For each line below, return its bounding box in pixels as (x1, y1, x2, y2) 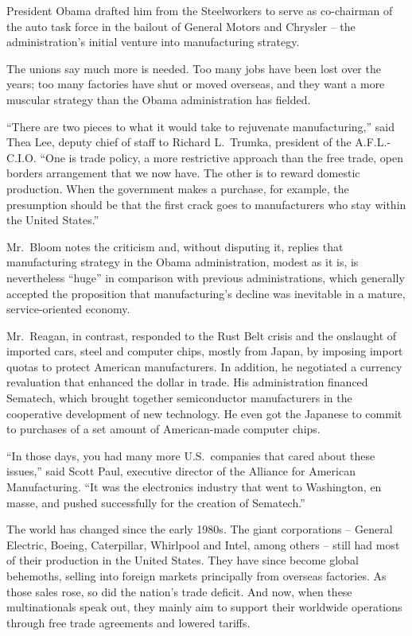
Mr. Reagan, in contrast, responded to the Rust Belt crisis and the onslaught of (6, 327, 397, 343)
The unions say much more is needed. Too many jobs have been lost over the (6, 60, 381, 76)
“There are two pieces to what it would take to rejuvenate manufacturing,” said (6, 118, 395, 134)
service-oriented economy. (6, 301, 130, 317)
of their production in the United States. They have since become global (6, 552, 359, 568)
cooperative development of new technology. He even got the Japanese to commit (6, 405, 402, 421)
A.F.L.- (355, 134, 391, 150)
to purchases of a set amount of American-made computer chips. (6, 421, 321, 437)
